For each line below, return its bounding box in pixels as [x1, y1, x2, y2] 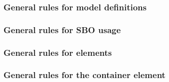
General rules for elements [3, 46, 112, 58]
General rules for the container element [3, 69, 166, 81]
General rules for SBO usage [3, 23, 121, 36]
